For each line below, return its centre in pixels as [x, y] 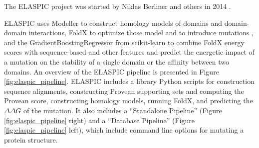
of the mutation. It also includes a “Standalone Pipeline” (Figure [123, 110]
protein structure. [31, 139]
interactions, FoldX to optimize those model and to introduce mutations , [141, 33]
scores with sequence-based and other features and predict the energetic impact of [129, 52]
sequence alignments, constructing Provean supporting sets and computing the [124, 91]
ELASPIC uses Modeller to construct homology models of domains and [113, 23]
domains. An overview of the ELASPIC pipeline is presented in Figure [112, 71]
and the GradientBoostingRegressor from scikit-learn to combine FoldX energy [124, 42]
